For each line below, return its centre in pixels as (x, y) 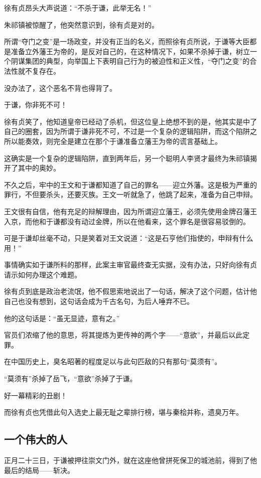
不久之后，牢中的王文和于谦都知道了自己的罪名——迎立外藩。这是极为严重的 (130, 184)
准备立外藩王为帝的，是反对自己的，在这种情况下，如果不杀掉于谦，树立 (130, 51)
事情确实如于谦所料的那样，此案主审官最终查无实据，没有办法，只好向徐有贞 (130, 265)
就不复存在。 (39, 70)
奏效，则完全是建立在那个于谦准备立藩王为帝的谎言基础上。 (123, 141)
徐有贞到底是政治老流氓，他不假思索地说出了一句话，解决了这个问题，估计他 (130, 291)
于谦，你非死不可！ (36, 105)
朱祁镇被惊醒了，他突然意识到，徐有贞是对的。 (81, 24)
